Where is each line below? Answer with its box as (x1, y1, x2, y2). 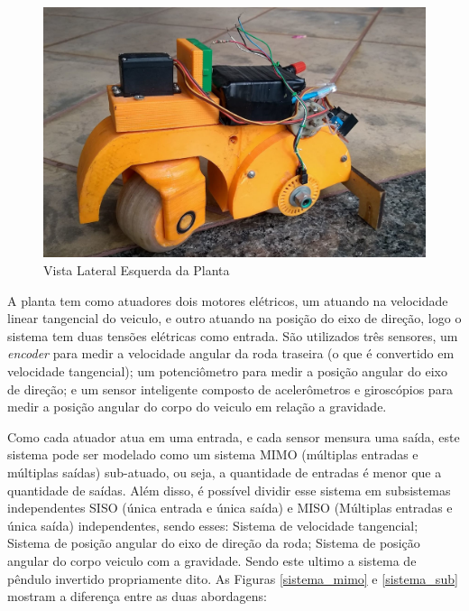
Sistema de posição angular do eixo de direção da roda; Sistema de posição (7, 533, 420, 552)
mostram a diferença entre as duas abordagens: (7, 587, 267, 606)
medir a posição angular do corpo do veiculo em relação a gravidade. (7, 397, 387, 416)
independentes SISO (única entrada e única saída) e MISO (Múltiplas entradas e (7, 498, 453, 517)
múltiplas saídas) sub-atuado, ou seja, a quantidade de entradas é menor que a (7, 462, 442, 481)
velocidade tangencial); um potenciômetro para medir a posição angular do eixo (7, 361, 447, 380)
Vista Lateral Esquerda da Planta (43, 261, 230, 280)
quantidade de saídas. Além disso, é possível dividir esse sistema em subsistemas (7, 480, 451, 499)
